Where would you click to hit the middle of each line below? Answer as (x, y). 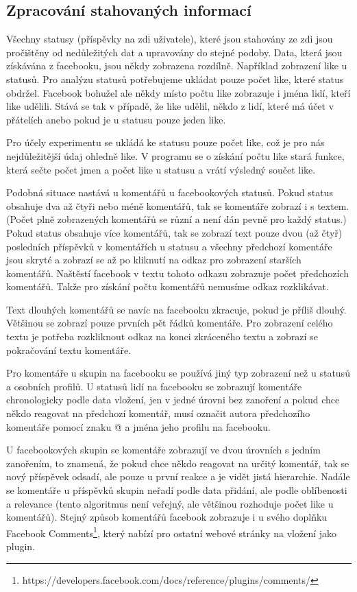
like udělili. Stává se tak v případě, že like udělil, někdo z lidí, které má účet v (170, 106)
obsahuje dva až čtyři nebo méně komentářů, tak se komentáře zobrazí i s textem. (178, 205)
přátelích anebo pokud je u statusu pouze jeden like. (116, 119)
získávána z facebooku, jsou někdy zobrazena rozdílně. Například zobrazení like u (177, 66)
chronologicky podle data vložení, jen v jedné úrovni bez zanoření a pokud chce (173, 400)
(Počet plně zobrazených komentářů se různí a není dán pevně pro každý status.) (176, 219)
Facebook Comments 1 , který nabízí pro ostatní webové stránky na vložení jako (172, 532)
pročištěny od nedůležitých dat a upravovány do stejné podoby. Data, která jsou (174, 52)
